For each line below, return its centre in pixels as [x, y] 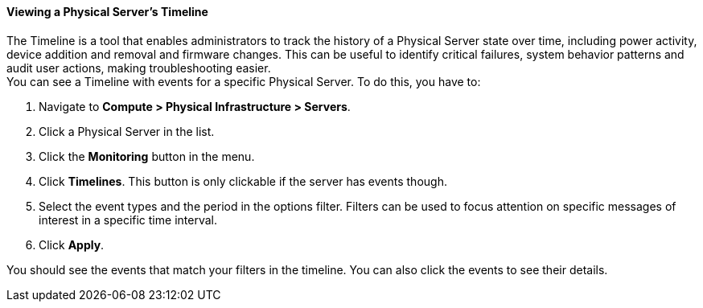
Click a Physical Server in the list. [127, 131]
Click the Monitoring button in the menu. [147, 156]
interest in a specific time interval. [128, 220]
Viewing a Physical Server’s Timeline [107, 12]
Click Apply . [72, 244]
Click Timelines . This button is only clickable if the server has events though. [243, 181]
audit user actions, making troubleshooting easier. [139, 68]
